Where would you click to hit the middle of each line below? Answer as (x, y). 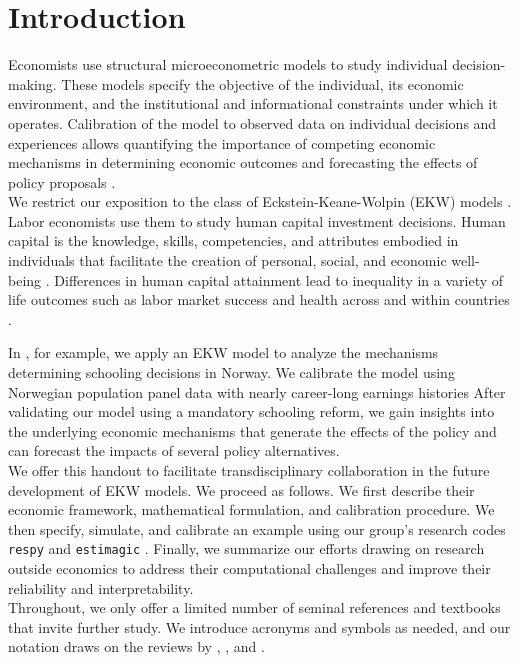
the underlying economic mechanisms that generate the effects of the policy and (252, 430)
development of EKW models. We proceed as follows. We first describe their (241, 489)
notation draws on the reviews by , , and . (136, 646)
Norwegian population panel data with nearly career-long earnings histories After (257, 391)
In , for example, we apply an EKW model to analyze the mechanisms (223, 352)
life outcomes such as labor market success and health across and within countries (259, 299)
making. (32, 83)
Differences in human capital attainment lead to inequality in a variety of (279, 279)
